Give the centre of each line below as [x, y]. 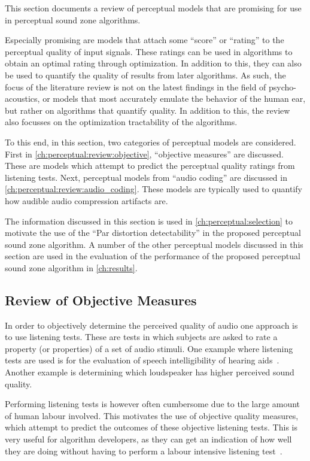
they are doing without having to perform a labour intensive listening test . [144, 451]
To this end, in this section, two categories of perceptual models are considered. [151, 142]
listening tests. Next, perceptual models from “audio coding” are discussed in [146, 177]
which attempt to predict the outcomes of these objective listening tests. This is [151, 427]
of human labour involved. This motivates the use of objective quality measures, [152, 415]
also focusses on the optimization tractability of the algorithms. [121, 122]
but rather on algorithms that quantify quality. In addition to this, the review [148, 110]
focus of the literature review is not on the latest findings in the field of [136, 87]
